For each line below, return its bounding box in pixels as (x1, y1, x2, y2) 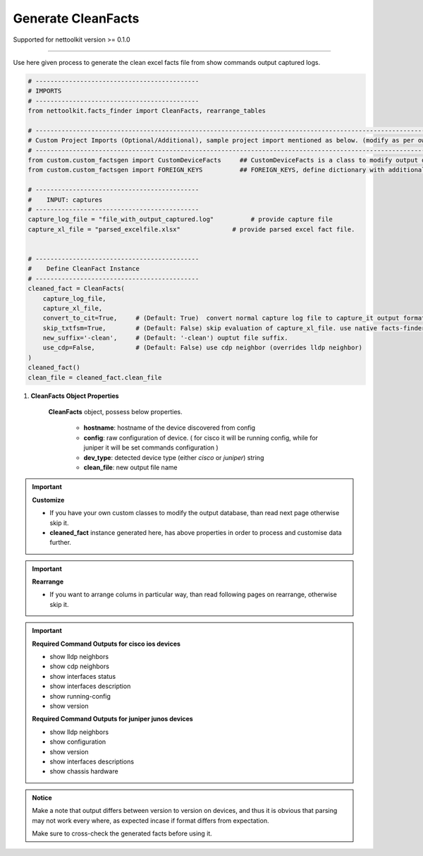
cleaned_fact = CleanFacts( (27, 284, 125, 293)
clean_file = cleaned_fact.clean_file (27, 373, 162, 381)
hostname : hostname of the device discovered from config (83, 423, 256, 432)
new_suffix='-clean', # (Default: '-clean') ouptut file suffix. (42, 334, 288, 342)
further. (49, 538, 72, 547)
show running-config (49, 692, 111, 700)
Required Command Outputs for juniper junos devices (32, 715, 193, 723)
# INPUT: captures (27, 195, 103, 204)
